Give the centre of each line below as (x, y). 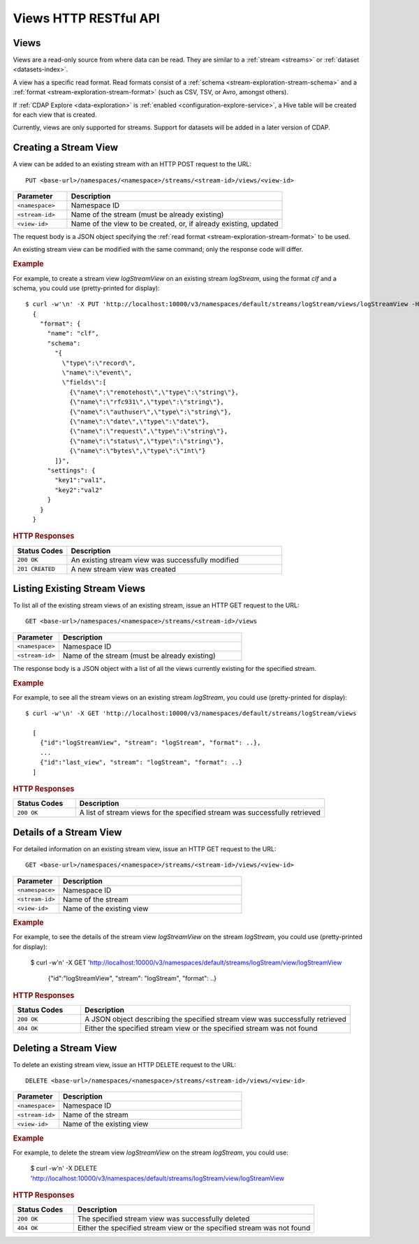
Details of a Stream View (67, 832)
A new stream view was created (123, 569)
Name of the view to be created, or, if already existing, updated (175, 224)
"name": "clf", (73, 333)
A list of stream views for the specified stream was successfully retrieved (200, 813)
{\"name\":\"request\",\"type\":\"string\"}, (149, 431)
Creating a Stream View (66, 148)
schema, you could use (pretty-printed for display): (86, 288)
